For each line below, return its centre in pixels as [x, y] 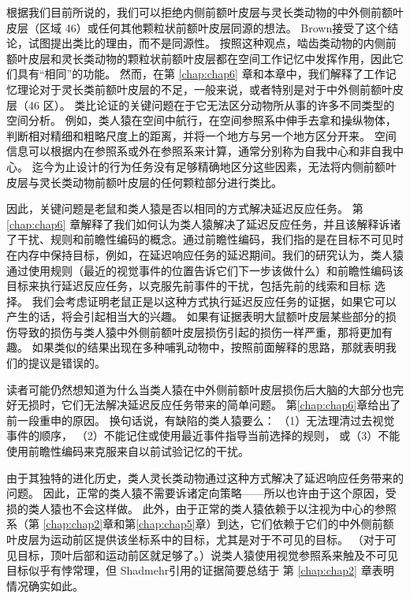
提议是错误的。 [67, 363]
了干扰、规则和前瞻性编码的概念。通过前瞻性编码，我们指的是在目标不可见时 [205, 239]
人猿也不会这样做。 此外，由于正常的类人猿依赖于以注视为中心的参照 [218, 508]
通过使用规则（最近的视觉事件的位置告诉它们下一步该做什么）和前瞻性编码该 [205, 270]
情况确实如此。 [45, 585]
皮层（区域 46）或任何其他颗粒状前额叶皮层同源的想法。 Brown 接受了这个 [197, 27]
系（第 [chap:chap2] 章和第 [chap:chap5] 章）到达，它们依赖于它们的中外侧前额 [200, 524]
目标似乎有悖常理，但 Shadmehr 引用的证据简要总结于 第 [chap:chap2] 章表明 [200, 570]
